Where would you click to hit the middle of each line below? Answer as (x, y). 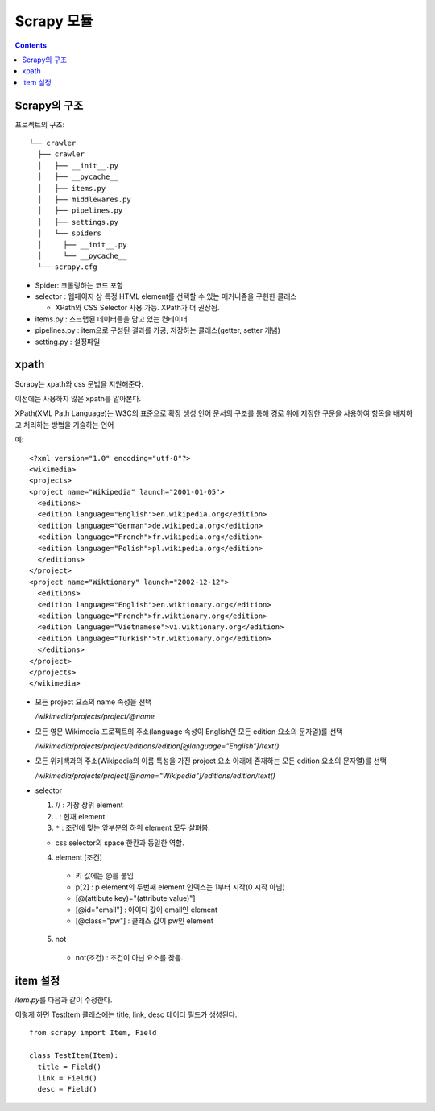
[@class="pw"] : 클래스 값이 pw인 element (144, 920)
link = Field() (67, 1078)
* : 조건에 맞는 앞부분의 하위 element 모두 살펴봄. (133, 828)
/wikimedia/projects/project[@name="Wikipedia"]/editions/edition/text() (155, 775)
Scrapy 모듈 (54, 21)
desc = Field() (67, 1089)
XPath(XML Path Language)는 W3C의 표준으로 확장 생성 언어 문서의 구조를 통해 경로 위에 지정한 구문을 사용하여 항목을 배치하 (214, 413)
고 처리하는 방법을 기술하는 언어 (64, 425)
